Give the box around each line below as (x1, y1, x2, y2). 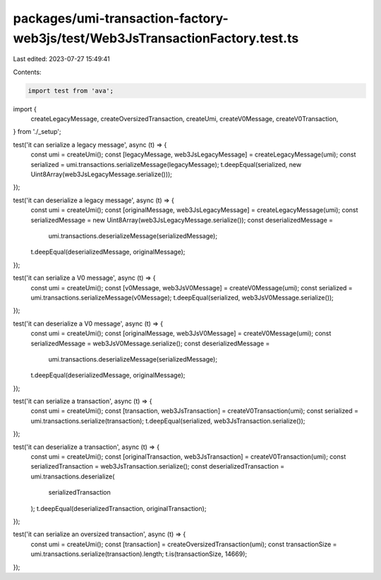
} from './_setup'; (13, 128, 61, 136)
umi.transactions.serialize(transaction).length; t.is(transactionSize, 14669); (30, 550, 247, 558)
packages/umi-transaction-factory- (13, 11, 229, 26)
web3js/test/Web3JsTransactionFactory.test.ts (13, 30, 299, 46)
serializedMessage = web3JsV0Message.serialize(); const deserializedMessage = (30, 339, 270, 347)
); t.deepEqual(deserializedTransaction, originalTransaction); (30, 504, 207, 512)
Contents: (13, 68, 42, 76)
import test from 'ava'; (28, 87, 114, 94)
